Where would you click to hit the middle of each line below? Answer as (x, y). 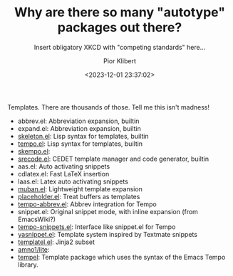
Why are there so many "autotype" (120, 12)
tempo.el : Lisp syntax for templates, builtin (80, 144)
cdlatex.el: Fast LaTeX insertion (63, 174)
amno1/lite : (33, 249)
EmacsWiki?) (36, 219)
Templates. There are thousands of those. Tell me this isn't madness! (109, 107)
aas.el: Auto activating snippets (64, 166)
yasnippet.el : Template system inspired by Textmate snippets (108, 234)
